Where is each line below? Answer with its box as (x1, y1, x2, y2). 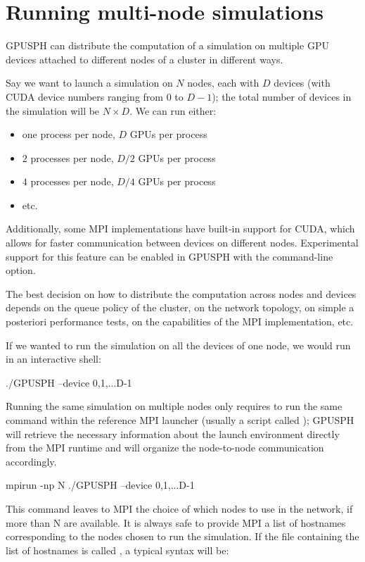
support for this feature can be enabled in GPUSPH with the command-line (6, 249, 333, 263)
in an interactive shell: (6, 351, 101, 366)
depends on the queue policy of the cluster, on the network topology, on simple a (6, 300, 354, 315)
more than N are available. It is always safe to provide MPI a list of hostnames (6, 515, 346, 530)
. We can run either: (129, 103, 217, 118)
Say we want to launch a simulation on (6, 75, 173, 90)
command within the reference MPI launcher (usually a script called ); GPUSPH (6, 413, 354, 427)
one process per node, (22, 127, 115, 142)
